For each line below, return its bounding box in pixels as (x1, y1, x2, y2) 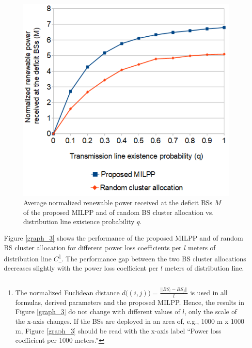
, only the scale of (184, 306, 237, 317)
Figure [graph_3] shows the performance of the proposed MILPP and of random (4, 233, 243, 243)
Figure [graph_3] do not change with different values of (15, 306, 180, 317)
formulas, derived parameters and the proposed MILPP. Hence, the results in (15, 297, 244, 307)
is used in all (190, 287, 228, 297)
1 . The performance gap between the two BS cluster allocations (58, 252, 246, 263)
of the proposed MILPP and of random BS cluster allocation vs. (23, 207, 214, 217)
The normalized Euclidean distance (15, 287, 120, 297)
